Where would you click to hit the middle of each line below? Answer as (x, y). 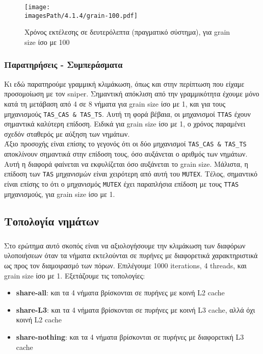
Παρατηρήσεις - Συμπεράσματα (63, 65)
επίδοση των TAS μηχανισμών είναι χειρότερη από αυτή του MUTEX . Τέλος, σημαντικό (131, 174)
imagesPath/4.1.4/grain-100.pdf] (81, 16)
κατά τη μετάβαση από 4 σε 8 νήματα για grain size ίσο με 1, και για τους (115, 103)
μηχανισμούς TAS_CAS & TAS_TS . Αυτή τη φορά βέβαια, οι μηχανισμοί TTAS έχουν (127, 113)
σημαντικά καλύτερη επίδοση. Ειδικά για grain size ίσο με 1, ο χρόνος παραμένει (125, 124)
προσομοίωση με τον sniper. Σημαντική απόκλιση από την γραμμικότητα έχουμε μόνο (132, 94)
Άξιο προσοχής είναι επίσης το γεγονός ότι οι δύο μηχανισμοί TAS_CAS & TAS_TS (125, 144)
